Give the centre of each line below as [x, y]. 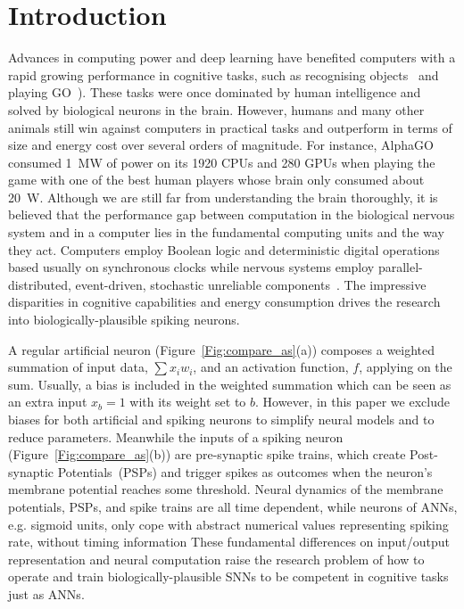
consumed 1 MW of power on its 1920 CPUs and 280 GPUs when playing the [222, 162]
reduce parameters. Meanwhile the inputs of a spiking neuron [176, 436]
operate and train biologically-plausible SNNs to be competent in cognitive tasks [228, 576]
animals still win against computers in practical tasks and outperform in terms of [230, 127]
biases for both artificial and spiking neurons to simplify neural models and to [221, 419]
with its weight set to [188, 402]
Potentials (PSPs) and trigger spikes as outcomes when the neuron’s [245, 471]
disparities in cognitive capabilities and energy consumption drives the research [224, 302]
